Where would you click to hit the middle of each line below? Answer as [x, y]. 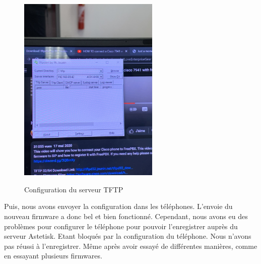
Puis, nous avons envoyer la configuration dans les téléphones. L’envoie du [118, 206]
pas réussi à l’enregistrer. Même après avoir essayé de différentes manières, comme [131, 246]
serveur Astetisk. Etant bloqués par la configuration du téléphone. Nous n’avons [128, 236]
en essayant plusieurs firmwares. [53, 256]
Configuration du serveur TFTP [74, 189]
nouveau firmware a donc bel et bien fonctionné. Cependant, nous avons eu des [126, 216]
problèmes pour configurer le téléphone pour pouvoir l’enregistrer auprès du [121, 226]
